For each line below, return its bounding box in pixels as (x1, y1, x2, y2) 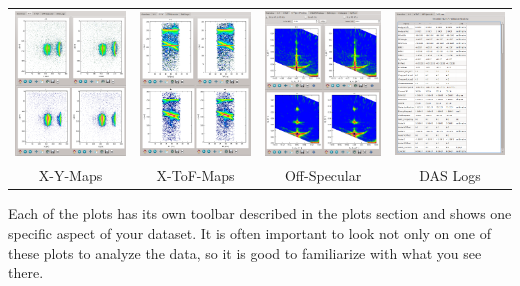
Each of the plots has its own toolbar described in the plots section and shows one (8, 203, 512, 224)
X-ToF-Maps (156, 165, 235, 186)
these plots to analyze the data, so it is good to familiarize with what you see (8, 242, 482, 263)
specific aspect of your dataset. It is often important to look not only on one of (8, 223, 491, 243)
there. (8, 262, 44, 283)
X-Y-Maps (38, 165, 103, 186)
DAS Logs (419, 165, 481, 186)
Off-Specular (284, 165, 362, 186)
